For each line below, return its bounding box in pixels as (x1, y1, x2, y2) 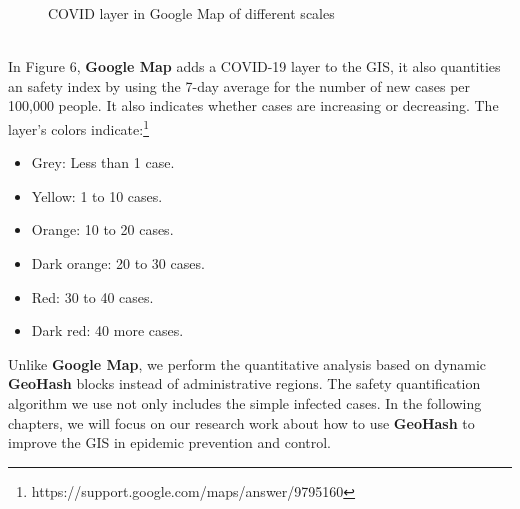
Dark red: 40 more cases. (31, 320, 184, 341)
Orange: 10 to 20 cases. (31, 219, 174, 240)
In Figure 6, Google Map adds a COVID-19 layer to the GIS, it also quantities (8, 56, 501, 77)
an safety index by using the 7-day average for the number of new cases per (8, 75, 471, 96)
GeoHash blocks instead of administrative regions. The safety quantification (8, 373, 481, 394)
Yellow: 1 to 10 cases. (31, 185, 163, 206)
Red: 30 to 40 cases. (31, 286, 154, 307)
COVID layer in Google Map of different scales (48, 3, 335, 23)
